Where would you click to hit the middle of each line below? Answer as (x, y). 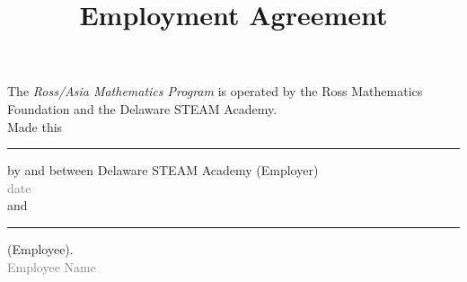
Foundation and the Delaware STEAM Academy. (142, 108)
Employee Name (52, 266)
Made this (35, 126)
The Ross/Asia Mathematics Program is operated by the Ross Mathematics (215, 91)
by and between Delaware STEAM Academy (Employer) (163, 170)
